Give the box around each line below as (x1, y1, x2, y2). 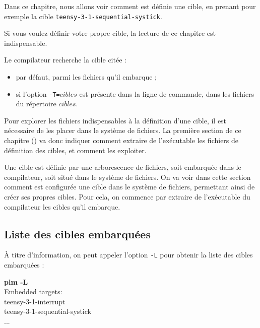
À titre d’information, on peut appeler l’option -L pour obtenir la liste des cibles (4, 249, 253, 260)
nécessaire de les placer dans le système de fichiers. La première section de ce (4, 125, 241, 136)
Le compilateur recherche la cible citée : (4, 54, 126, 65)
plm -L (4, 276, 28, 287)
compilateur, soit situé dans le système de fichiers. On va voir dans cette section (4, 171, 251, 182)
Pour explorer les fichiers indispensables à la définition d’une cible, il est (4, 115, 227, 125)
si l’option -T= (16, 88, 60, 99)
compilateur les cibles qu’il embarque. (4, 201, 120, 212)
